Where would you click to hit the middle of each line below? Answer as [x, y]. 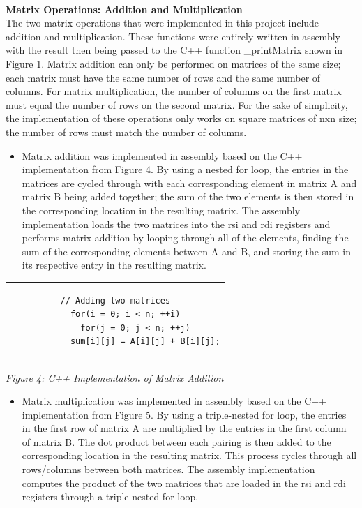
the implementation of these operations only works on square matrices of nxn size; [181, 118]
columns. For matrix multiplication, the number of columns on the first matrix [174, 91]
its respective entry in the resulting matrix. [114, 265]
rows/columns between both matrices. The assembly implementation [168, 469]
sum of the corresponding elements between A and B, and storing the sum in [187, 251]
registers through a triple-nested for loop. [110, 496]
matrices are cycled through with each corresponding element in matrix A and [189, 182]
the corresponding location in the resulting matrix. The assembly [161, 210]
